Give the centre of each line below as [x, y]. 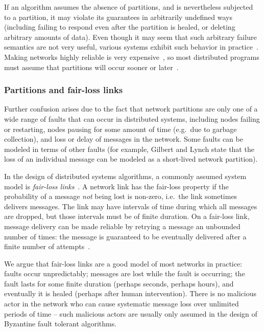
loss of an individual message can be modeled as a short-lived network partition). [131, 159]
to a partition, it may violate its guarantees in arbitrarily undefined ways [118, 17]
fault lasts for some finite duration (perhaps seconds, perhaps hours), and [119, 283]
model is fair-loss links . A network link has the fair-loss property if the [116, 186]
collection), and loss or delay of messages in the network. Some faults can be [124, 139]
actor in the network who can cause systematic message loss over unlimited [122, 304]
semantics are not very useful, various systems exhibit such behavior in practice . [131, 47]
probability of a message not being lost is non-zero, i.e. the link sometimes [121, 196]
